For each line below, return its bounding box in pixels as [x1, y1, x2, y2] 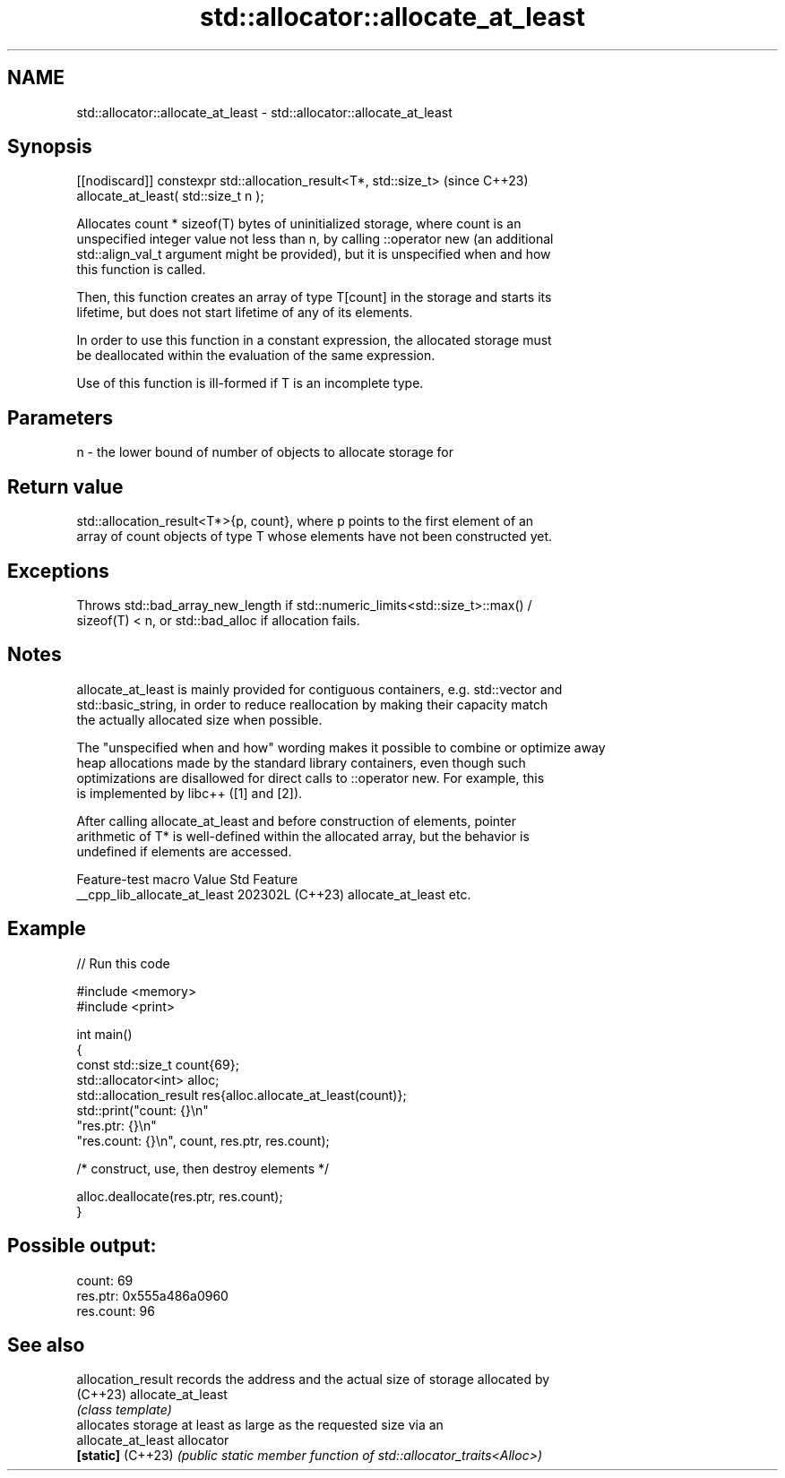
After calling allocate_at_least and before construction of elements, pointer [76, 812, 516, 829]
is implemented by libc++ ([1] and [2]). [76, 785, 303, 801]
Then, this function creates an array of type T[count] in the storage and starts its [76, 289, 552, 305]
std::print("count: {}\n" [76, 1102, 209, 1118]
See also [7, 1333, 85, 1356]
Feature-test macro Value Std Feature [76, 871, 298, 887]
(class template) [76, 1402, 172, 1418]
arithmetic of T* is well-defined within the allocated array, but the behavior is [76, 828, 530, 844]
